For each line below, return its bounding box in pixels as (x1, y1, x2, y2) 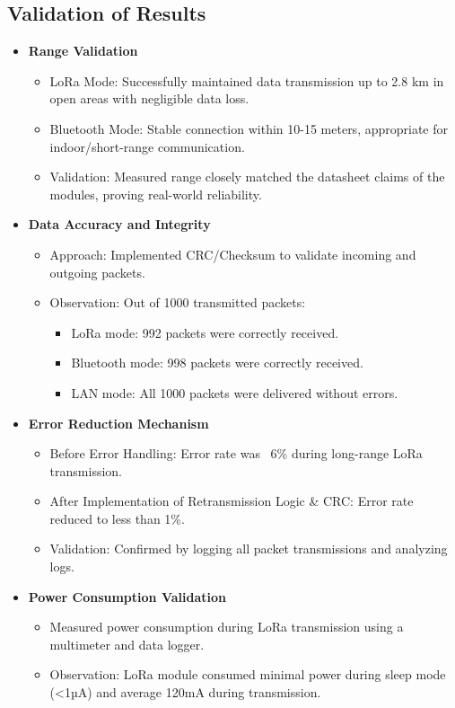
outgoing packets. (49, 262, 145, 281)
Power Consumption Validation (28, 587, 226, 606)
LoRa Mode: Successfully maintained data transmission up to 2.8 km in (49, 71, 444, 90)
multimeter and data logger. (49, 634, 205, 653)
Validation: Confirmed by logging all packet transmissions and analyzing (49, 539, 448, 558)
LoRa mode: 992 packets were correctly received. (71, 323, 339, 341)
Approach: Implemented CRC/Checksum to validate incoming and (49, 244, 416, 263)
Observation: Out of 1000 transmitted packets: (49, 293, 306, 312)
